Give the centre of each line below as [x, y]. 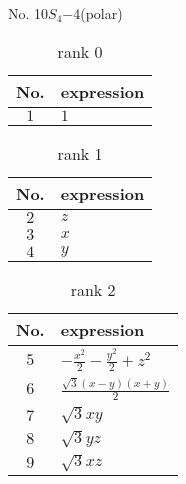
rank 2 [93, 289]
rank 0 [80, 51]
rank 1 [80, 153]
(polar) [101, 13]
